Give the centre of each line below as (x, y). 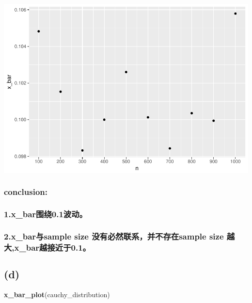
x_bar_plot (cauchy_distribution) (57, 295)
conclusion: (26, 192)
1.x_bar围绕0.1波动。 (46, 214)
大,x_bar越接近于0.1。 (47, 247)
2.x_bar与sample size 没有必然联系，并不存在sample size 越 (119, 236)
